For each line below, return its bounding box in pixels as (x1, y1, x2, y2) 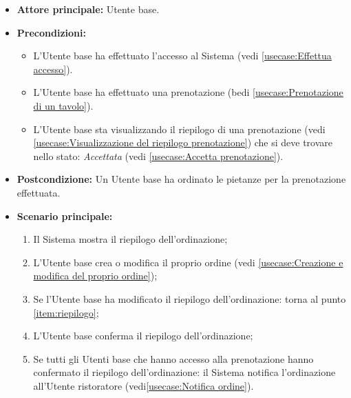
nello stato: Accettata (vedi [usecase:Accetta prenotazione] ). (33, 148, 284, 163)
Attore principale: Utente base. (17, 2, 160, 16)
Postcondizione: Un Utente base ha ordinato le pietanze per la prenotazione (17, 172, 346, 186)
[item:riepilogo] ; (33, 305, 99, 319)
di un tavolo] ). (33, 98, 94, 112)
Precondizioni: (17, 25, 86, 39)
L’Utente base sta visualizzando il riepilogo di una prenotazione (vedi (33, 121, 326, 136)
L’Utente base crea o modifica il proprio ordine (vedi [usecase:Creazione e (33, 255, 343, 269)
